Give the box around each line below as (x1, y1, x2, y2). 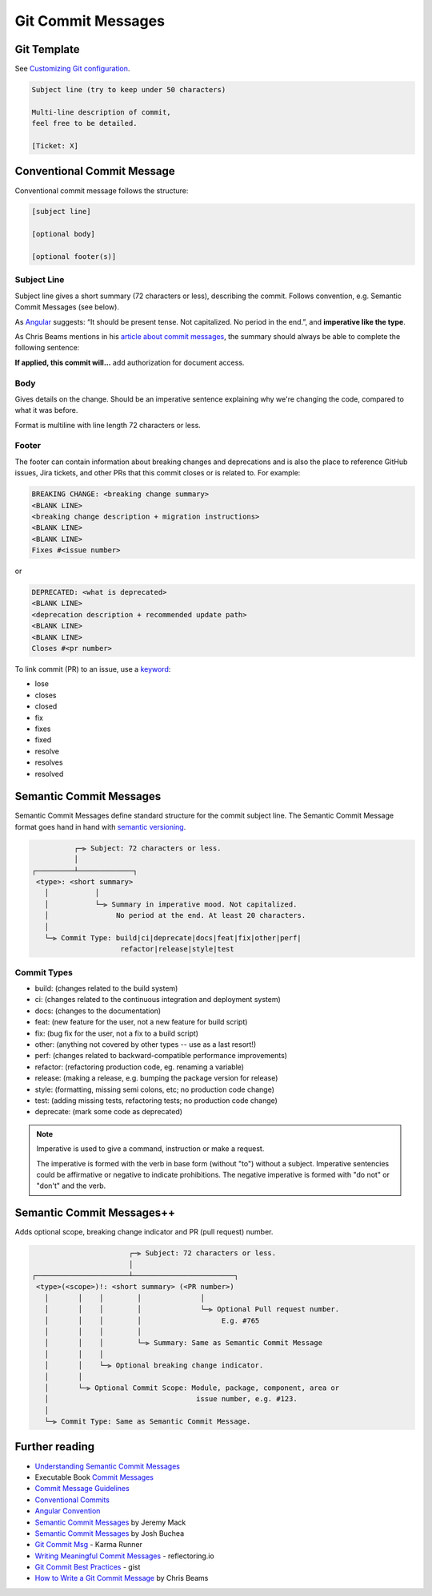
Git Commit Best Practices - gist (34, 1562, 141, 1572)
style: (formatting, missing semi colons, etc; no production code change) (34, 1085, 275, 1094)
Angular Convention (34, 1506, 101, 1516)
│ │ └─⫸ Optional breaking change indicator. (44, 1361, 264, 1370)
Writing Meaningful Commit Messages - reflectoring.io (34, 1551, 215, 1561)
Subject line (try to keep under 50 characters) (31, 85, 226, 95)
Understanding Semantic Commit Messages (34, 1461, 180, 1471)
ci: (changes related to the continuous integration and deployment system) (34, 995, 282, 1004)
